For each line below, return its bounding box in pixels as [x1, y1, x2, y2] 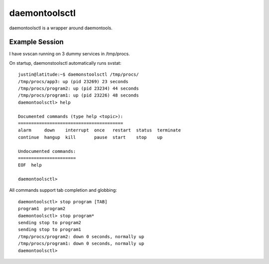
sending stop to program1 [18, 227, 82, 233]
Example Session [9, 38, 64, 46]
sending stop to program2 [18, 220, 82, 226]
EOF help [18, 162, 42, 168]
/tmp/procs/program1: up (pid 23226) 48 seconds [18, 93, 139, 98]
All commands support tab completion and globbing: [9, 187, 117, 193]
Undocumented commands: [18, 148, 76, 154]
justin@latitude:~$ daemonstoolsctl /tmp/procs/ [18, 72, 139, 77]
